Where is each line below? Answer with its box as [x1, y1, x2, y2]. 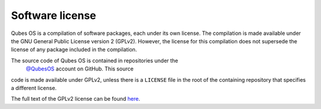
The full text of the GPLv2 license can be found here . [11, 95, 140, 102]
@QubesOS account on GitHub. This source [26, 65, 134, 72]
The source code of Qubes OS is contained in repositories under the [11, 57, 178, 64]
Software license [11, 9, 96, 22]
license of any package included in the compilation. [11, 46, 137, 53]
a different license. [11, 84, 57, 91]
